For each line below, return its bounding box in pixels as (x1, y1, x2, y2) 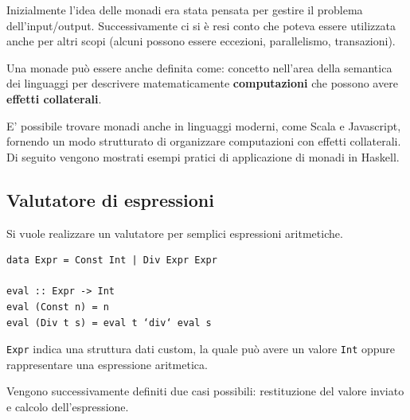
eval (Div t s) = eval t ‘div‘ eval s (6, 317, 212, 329)
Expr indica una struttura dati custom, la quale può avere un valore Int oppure (6, 340, 396, 357)
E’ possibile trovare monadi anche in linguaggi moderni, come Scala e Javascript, (6, 117, 401, 134)
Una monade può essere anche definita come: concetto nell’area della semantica (6, 59, 392, 76)
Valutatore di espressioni (6, 187, 214, 212)
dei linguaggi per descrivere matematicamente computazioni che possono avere (6, 75, 398, 91)
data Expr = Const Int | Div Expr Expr (6, 255, 217, 266)
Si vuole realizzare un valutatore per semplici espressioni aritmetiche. (6, 224, 343, 241)
